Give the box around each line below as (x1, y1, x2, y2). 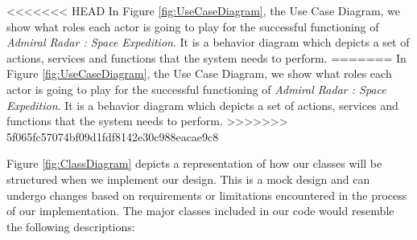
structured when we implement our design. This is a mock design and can (6, 170, 370, 187)
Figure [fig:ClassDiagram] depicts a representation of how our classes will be (6, 155, 382, 172)
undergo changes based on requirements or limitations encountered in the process (6, 186, 407, 203)
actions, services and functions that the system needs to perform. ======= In (6, 49, 407, 66)
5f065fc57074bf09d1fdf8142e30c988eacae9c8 (6, 128, 219, 144)
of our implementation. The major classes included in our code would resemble (6, 202, 394, 219)
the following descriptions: (6, 218, 135, 234)
